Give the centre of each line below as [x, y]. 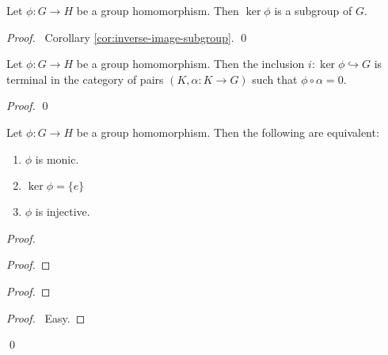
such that [275, 79]
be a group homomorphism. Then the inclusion [190, 64]
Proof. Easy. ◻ [46, 317]
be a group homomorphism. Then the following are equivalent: [228, 132]
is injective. [63, 211]
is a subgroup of [313, 10]
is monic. [57, 159]
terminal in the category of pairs [85, 79]
